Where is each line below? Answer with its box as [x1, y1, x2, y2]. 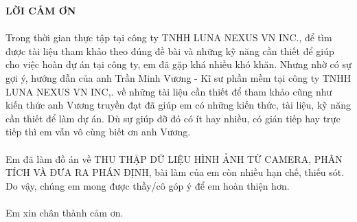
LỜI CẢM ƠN [5, 3, 76, 17]
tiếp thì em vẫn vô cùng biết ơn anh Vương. [5, 124, 191, 139]
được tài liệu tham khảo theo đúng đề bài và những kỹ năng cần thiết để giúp [5, 43, 334, 58]
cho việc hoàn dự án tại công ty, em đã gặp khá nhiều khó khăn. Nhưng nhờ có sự [5, 57, 352, 71]
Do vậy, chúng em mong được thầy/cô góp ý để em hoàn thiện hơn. [5, 178, 290, 192]
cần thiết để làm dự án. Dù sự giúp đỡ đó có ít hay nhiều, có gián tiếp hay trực [5, 111, 341, 125]
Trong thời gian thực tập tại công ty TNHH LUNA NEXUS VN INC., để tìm [5, 30, 332, 45]
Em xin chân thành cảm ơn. [5, 205, 124, 219]
